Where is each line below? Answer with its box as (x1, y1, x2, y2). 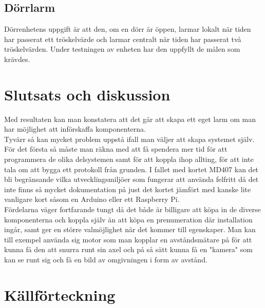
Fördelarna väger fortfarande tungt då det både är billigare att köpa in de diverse (4, 204, 261, 215)
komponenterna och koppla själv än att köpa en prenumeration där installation (4, 214, 253, 224)
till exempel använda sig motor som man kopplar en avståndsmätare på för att (4, 234, 252, 244)
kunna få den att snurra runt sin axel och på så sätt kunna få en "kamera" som (4, 244, 253, 255)
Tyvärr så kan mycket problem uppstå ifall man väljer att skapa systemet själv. (4, 133, 255, 144)
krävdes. (4, 53, 30, 64)
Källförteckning (4, 284, 116, 305)
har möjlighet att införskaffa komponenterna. (4, 124, 146, 134)
